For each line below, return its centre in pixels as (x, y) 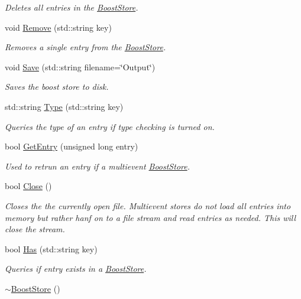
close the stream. (35, 229)
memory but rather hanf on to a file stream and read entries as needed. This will (150, 217)
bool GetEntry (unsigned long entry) (72, 146)
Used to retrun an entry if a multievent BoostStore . (97, 166)
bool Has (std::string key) (51, 248)
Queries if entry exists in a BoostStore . (76, 269)
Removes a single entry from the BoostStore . (85, 47)
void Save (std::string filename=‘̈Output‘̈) (80, 66)
